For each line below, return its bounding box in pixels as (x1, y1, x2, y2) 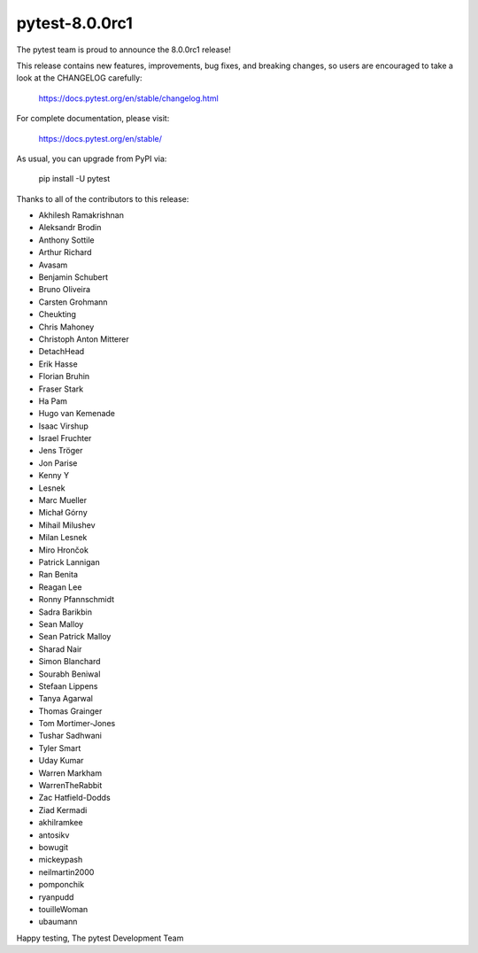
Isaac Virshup (38, 421, 89, 431)
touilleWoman (38, 903, 89, 914)
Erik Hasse (38, 359, 79, 369)
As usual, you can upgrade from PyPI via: (16, 153, 167, 164)
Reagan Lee (38, 581, 82, 593)
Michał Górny (38, 507, 88, 518)
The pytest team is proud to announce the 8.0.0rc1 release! (16, 44, 232, 55)
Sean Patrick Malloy (38, 631, 112, 642)
